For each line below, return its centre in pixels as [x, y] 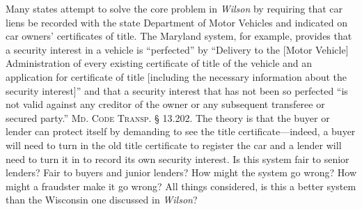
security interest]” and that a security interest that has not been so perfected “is [177, 90]
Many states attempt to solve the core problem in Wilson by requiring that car [174, 8]
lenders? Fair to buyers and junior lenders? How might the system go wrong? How [181, 172]
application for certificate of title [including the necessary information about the [176, 76]
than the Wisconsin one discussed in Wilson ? [102, 200]
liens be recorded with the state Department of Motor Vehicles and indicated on [176, 22]
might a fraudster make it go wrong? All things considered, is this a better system [181, 186]
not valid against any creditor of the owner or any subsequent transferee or [165, 104]
